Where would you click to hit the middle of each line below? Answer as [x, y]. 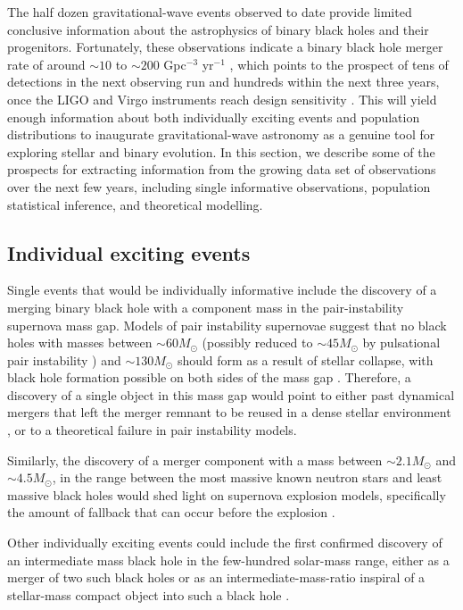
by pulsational [401, 343]
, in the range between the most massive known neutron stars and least [247, 477]
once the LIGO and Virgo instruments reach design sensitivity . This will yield [222, 99]
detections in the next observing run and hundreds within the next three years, [223, 82]
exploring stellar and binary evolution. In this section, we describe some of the [221, 151]
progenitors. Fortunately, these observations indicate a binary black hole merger [225, 47]
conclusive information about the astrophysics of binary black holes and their [218, 29]
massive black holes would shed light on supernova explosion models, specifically [227, 494]
